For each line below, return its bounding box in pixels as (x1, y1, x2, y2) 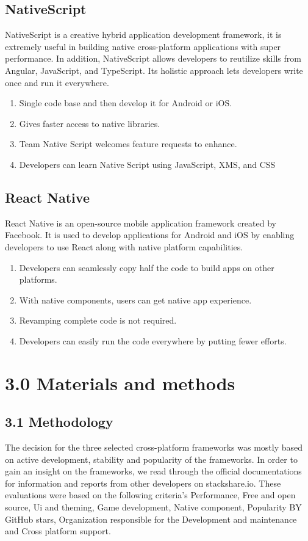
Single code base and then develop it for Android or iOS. (19, 96, 232, 109)
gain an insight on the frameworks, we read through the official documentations (5, 465, 302, 477)
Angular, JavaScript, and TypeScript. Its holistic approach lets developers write (5, 64, 303, 76)
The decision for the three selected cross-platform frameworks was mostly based (5, 441, 303, 454)
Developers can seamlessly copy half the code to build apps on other (19, 261, 274, 274)
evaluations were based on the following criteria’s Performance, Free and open (5, 488, 296, 501)
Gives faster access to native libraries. (19, 117, 160, 129)
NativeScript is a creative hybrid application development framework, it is (5, 28, 282, 41)
